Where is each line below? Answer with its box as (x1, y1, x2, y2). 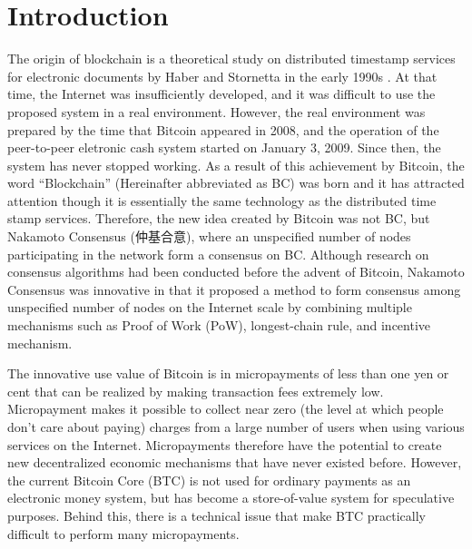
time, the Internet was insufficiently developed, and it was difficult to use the (7, 84, 436, 103)
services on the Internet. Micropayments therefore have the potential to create (7, 435, 442, 454)
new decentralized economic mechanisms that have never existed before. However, (7, 453, 462, 472)
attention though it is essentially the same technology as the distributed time (7, 191, 437, 210)
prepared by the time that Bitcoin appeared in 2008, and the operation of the (7, 120, 439, 139)
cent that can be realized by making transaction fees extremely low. (7, 381, 384, 400)
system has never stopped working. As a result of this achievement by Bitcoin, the (7, 155, 465, 174)
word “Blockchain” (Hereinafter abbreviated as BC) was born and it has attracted (7, 173, 465, 192)
